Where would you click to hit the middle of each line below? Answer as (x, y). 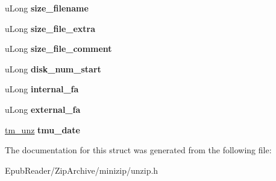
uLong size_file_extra (50, 28)
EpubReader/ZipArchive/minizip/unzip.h (82, 170)
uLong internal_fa (42, 89)
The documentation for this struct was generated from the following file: (138, 150)
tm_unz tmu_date (42, 129)
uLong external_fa (43, 109)
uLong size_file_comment (58, 49)
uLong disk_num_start (53, 68)
